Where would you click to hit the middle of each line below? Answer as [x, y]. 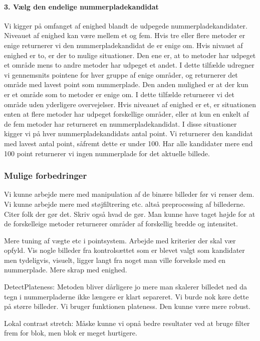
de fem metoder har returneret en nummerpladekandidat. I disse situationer [120, 123]
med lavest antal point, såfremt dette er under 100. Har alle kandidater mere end [128, 143]
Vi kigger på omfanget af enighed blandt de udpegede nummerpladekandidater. [126, 25]
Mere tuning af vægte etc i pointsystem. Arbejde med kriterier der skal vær [120, 240]
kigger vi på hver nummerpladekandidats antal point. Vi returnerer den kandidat [128, 133]
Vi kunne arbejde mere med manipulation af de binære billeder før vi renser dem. [129, 194]
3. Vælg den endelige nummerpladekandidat [81, 6]
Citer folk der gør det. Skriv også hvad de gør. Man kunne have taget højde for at [130, 214]
